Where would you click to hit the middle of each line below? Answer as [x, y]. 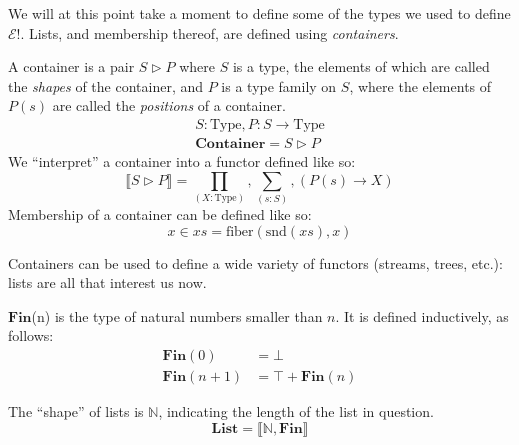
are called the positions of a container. [169, 105]
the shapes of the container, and [106, 85]
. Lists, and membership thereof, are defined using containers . [209, 32]
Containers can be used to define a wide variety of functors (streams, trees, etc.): [255, 262]
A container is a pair [71, 66]
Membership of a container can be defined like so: [160, 213]
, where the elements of [420, 85]
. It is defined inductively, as [422, 315]
